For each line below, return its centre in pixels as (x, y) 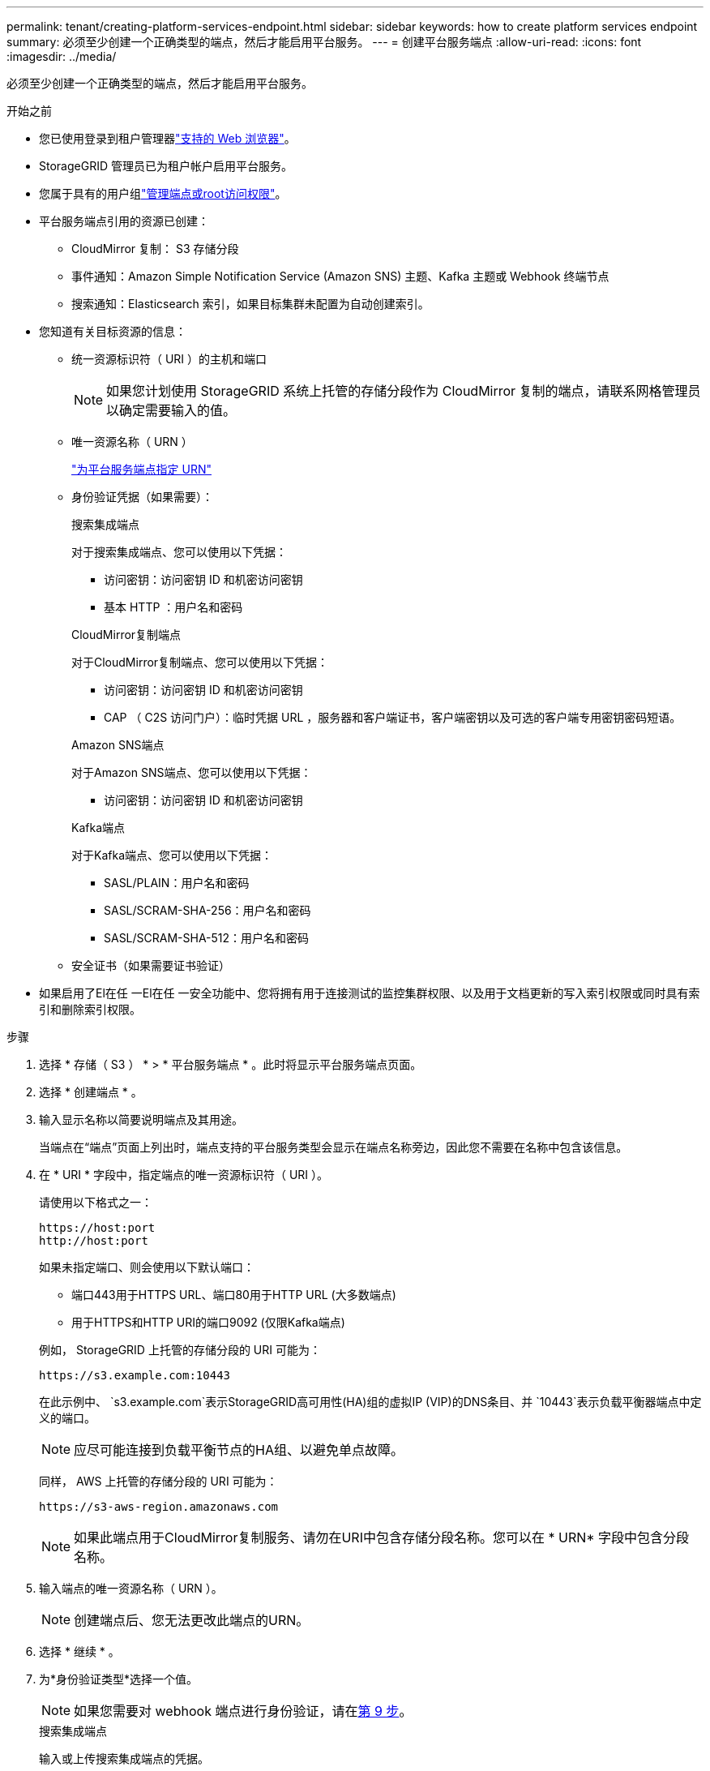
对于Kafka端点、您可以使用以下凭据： (172, 855)
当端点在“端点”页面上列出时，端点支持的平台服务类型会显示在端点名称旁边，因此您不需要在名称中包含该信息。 (334, 1147)
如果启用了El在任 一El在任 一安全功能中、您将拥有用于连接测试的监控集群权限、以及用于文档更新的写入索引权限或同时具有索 (370, 993)
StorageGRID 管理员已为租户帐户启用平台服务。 (166, 166)
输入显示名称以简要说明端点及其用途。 (141, 1119)
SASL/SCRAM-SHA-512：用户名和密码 (207, 938)
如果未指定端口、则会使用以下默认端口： (147, 1267)
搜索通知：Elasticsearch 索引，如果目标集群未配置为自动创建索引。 (250, 304)
